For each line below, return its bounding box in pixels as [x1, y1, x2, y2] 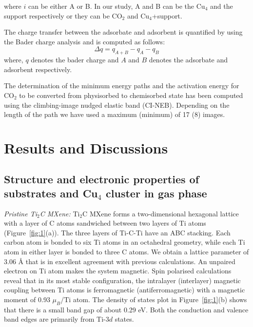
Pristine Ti [4, 208, 38, 218]
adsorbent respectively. [4, 64, 72, 74]
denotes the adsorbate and [149, 55, 228, 65]
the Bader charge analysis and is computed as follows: [4, 36, 165, 46]
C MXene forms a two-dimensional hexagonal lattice [82, 208, 239, 218]
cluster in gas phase [106, 185, 207, 200]
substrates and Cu [4, 185, 98, 200]
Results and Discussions [4, 137, 168, 157]
